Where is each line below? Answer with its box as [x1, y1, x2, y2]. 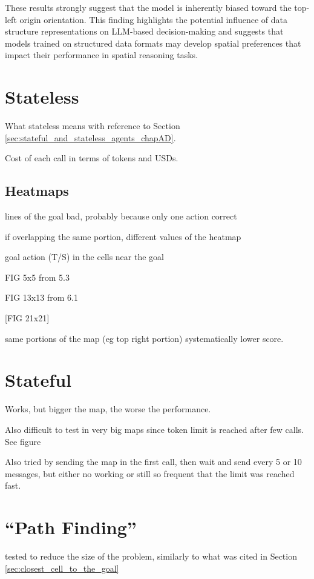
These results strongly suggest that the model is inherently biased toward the [5, 1, 292, 13]
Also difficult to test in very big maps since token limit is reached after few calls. [5, 423, 304, 435]
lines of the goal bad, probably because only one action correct [5, 210, 237, 223]
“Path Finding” [5, 515, 137, 540]
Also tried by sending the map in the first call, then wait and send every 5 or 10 [5, 455, 302, 468]
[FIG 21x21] [5, 312, 50, 324]
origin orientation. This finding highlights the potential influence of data [19, 13, 287, 25]
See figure [5, 435, 41, 447]
